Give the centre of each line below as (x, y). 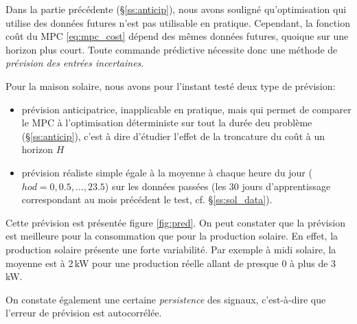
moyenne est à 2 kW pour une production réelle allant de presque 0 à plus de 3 (171, 263)
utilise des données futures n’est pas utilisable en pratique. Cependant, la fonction (178, 22)
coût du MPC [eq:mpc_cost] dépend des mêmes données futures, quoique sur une (177, 36)
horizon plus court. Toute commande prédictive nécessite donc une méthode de (172, 49)
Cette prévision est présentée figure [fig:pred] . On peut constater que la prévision (175, 222)
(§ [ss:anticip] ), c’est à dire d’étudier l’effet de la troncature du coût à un (173, 136)
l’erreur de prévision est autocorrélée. (84, 313)
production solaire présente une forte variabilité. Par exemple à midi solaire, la (171, 249)
